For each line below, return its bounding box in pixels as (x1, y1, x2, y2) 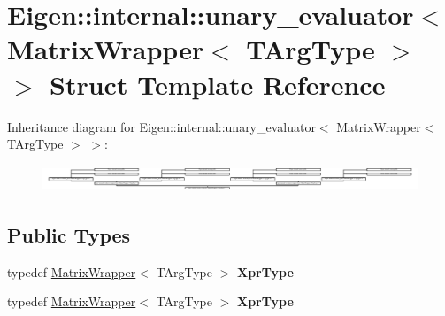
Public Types (7, 221, 131, 249)
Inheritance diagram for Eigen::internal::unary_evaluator (7, 117, 316, 135)
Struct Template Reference (50, 66, 386, 102)
